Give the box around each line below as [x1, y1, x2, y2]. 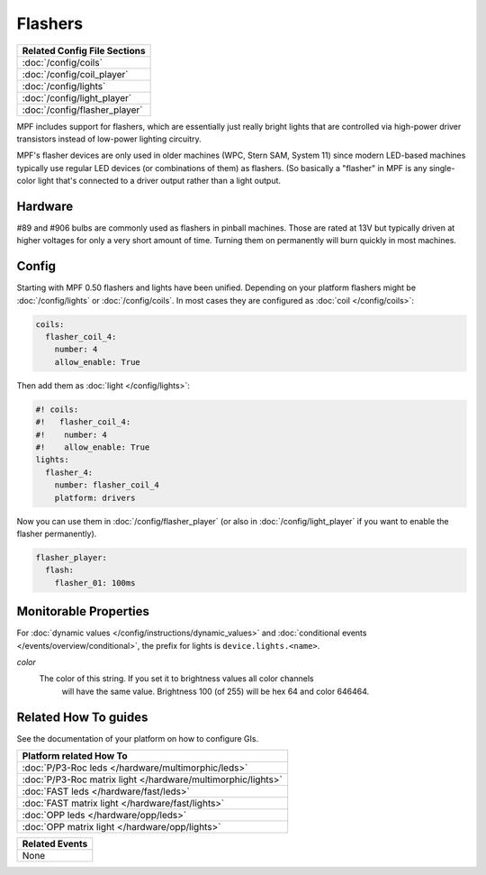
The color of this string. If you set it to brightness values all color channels [39, 673, 314, 684]
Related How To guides [16, 709, 148, 725]
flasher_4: [45, 467, 94, 478]
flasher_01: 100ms [54, 578, 136, 588]
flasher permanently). [16, 528, 97, 539]
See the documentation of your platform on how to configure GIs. [16, 733, 259, 743]
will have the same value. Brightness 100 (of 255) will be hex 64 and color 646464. [61, 686, 370, 697]
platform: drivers [54, 492, 136, 503]
